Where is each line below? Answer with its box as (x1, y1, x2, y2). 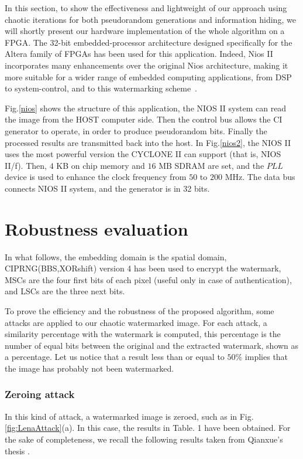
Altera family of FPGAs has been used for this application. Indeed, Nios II (5, 47, 273, 60)
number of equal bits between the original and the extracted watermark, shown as (5, 339, 299, 351)
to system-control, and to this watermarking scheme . (5, 82, 198, 94)
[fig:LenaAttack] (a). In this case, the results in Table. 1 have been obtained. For (5, 421, 291, 434)
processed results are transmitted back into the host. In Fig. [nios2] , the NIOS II (5, 136, 291, 148)
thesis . (5, 444, 30, 457)
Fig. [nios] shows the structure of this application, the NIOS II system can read (5, 101, 287, 114)
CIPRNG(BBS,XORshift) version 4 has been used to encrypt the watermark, (5, 262, 281, 274)
